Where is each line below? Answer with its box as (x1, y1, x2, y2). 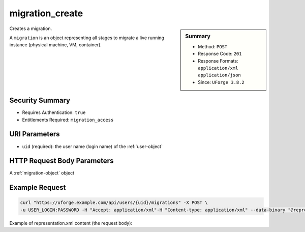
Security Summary (9, 96, 71, 105)
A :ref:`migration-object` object (9, 170, 75, 176)
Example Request (9, 183, 66, 192)
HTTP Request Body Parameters (9, 157, 114, 165)
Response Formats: (198, 57, 238, 64)
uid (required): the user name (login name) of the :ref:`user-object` (22, 143, 163, 150)
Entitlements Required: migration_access (22, 117, 114, 123)
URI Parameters (9, 130, 60, 138)
